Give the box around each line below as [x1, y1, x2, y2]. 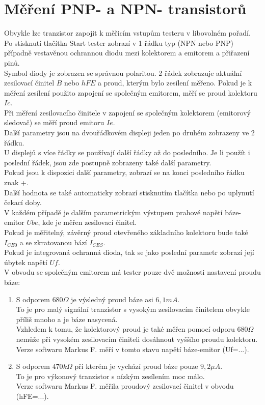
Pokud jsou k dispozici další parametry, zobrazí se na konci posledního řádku [4, 167, 245, 178]
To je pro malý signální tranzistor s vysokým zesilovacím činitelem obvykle [16, 304, 250, 314]
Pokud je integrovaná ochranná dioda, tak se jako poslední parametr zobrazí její [4, 247, 254, 257]
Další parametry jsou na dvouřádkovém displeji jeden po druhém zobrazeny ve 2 [4, 127, 255, 138]
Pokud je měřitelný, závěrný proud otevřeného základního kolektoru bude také [4, 227, 248, 237]
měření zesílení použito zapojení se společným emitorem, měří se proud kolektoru [4, 87, 257, 98]
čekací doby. [4, 197, 42, 208]
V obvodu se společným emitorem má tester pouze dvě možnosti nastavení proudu [4, 267, 261, 277]
